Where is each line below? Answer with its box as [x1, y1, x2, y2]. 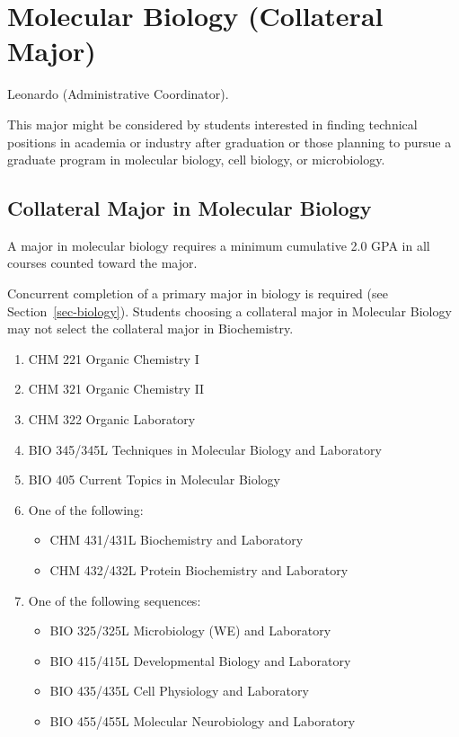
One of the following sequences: [28, 590, 201, 609]
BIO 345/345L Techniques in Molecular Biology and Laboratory [28, 440, 382, 458]
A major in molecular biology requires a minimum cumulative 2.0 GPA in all [7, 235, 430, 254]
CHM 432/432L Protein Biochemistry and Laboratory [49, 561, 349, 580]
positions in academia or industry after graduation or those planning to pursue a [7, 132, 452, 151]
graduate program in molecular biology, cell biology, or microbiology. [7, 150, 385, 169]
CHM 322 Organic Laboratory [28, 410, 196, 429]
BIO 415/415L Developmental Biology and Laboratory [49, 651, 351, 670]
